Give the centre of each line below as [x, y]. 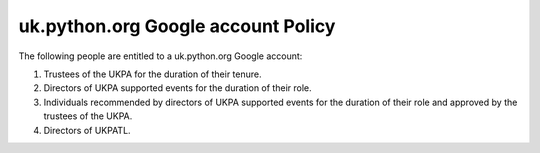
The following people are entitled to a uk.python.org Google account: [160, 56]
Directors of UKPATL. [87, 130]
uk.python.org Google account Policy [177, 26]
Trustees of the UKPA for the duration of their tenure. [152, 74]
